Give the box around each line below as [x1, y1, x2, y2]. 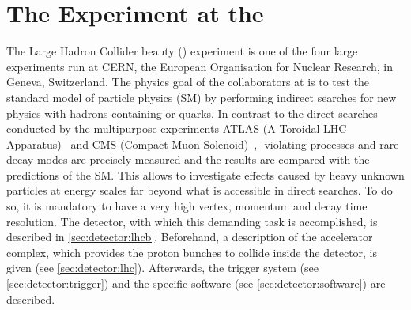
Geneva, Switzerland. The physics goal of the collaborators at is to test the [6, 74, 370, 90]
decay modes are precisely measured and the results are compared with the [6, 151, 370, 168]
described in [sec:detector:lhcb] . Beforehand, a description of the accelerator [6, 229, 373, 245]
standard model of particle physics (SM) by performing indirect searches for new [6, 89, 397, 105]
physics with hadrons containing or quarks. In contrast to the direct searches [6, 104, 378, 121]
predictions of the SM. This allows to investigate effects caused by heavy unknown [6, 166, 405, 183]
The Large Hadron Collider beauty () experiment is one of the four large [6, 43, 358, 59]
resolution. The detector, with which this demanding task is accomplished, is [6, 213, 378, 229]
